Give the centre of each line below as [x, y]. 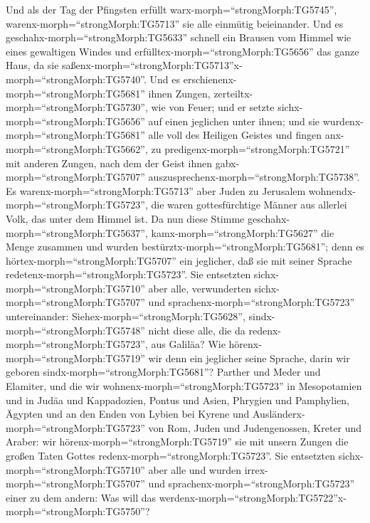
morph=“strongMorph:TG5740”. [76, 79]
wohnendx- [332, 190]
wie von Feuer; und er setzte [213, 107]
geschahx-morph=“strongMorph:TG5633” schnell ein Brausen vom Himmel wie [179, 37]
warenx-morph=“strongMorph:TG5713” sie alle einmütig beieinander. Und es [175, 23]
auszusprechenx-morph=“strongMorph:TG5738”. [254, 177]
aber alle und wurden [195, 469]
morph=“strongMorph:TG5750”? [78, 511]
